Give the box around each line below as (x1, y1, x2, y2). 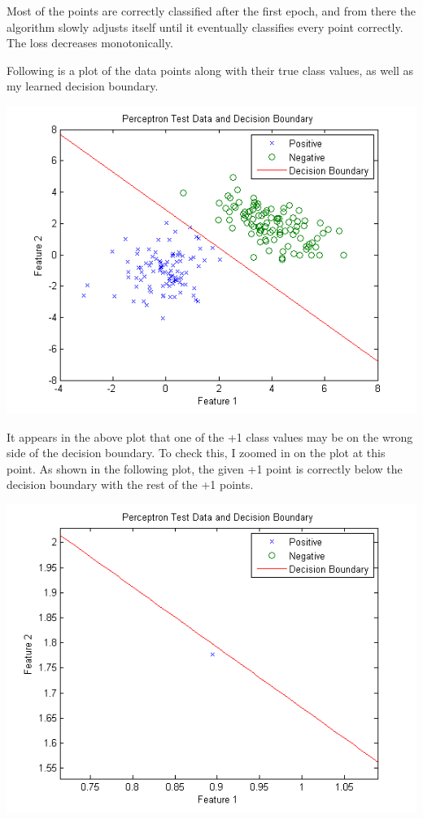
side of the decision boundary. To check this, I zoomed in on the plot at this (7, 444, 386, 461)
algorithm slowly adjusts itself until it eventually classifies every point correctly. (7, 18, 403, 35)
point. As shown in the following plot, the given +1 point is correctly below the (7, 460, 403, 477)
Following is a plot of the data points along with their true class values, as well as (7, 61, 414, 78)
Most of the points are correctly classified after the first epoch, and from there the (7, 2, 416, 19)
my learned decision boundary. (7, 77, 159, 95)
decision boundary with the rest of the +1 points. (7, 476, 254, 493)
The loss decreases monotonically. (7, 34, 173, 51)
